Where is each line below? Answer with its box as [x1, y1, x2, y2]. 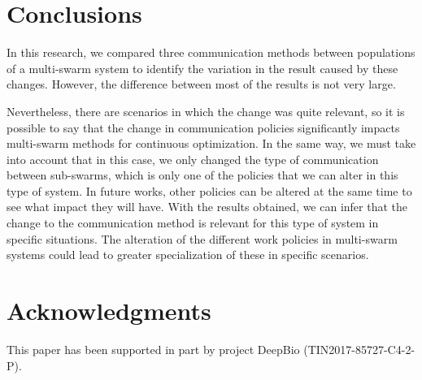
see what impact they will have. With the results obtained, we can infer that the [7, 198, 408, 215]
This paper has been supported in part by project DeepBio [7, 340, 300, 357]
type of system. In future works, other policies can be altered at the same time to [7, 182, 412, 199]
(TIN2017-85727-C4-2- [303, 340, 415, 357]
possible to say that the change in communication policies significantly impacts [7, 119, 400, 136]
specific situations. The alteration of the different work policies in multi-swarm [7, 230, 398, 247]
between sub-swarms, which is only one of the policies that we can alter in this [7, 166, 398, 184]
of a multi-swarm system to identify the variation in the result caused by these [7, 59, 398, 76]
